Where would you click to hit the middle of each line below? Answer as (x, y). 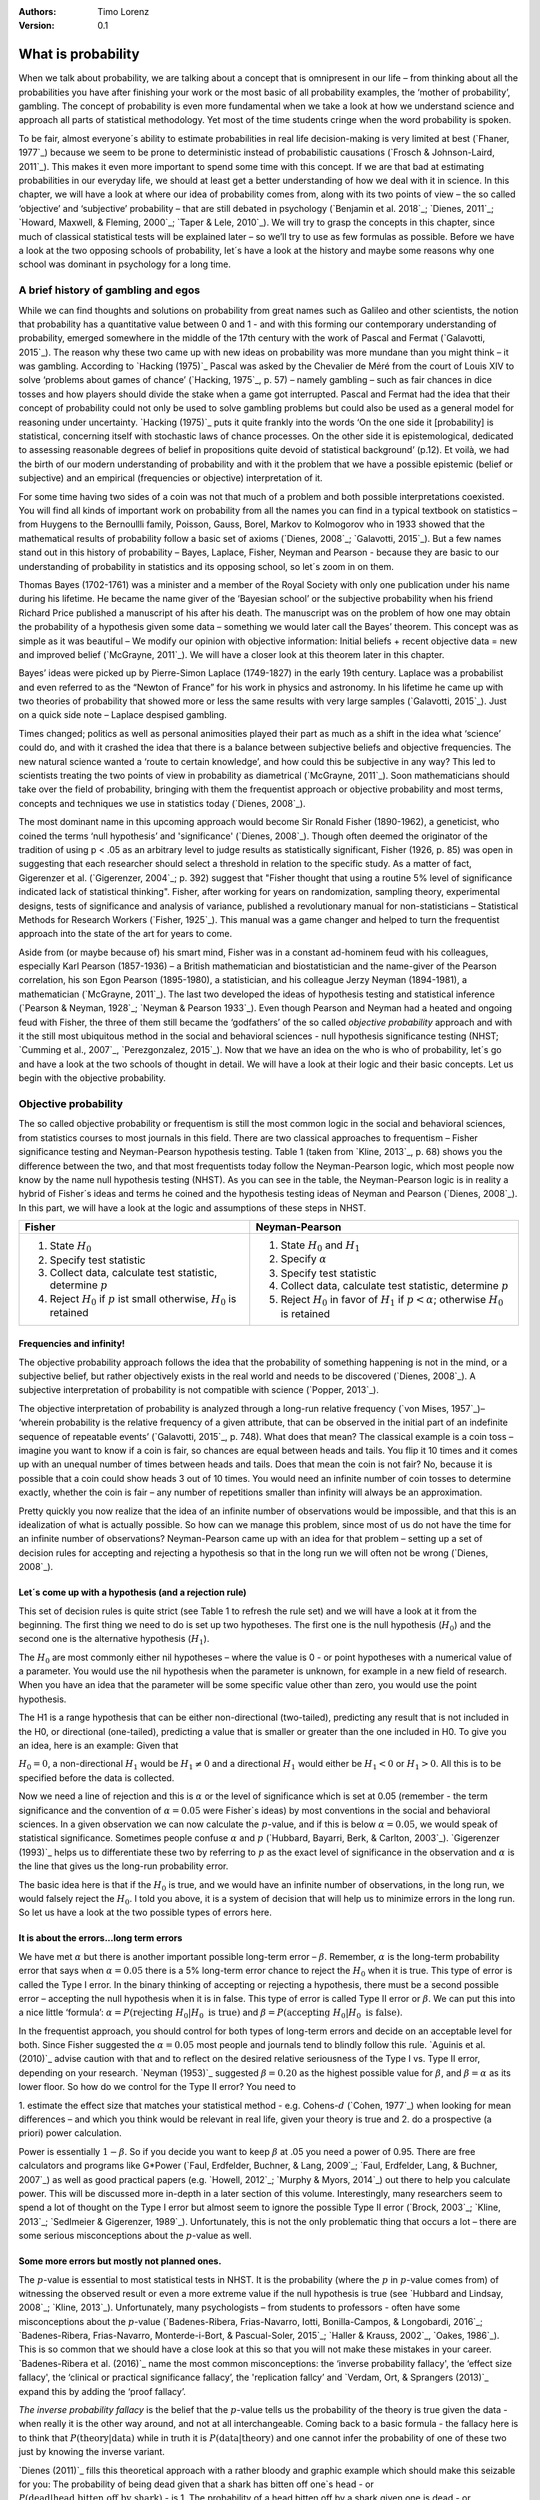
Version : (36, 26)
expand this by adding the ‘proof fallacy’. (102, 2391)
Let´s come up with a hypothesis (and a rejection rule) (132, 1592)
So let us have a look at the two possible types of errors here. (145, 1912)
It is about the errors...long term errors (100, 1938)
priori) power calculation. (70, 2133)
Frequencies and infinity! (71, 1344)
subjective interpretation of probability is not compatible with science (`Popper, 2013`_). (198, 1390)
